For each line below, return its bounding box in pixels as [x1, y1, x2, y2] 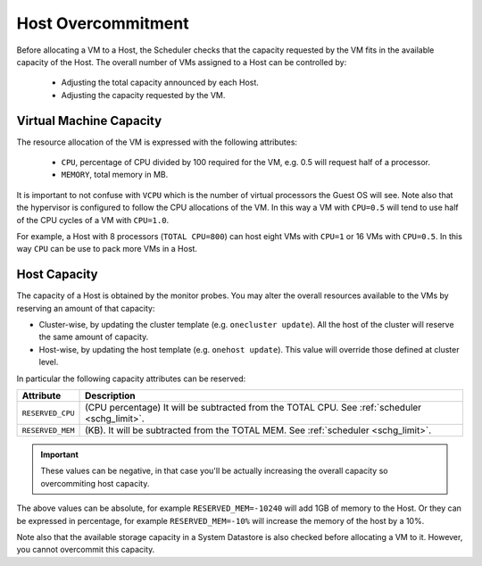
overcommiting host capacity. [40, 478, 150, 488]
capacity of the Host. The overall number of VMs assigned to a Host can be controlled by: [16, 56, 347, 67]
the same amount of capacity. [38, 331, 149, 343]
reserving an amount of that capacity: [16, 303, 155, 313]
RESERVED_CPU [21, 408, 75, 418]
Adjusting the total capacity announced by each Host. [61, 77, 259, 88]
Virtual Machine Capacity [16, 112, 162, 129]
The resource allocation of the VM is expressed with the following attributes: [16, 137, 298, 147]
